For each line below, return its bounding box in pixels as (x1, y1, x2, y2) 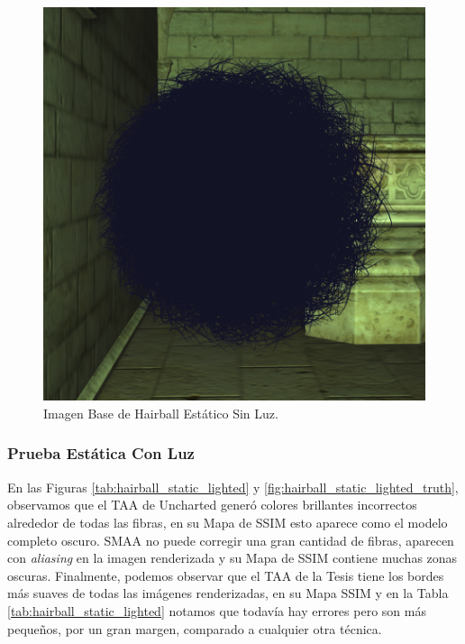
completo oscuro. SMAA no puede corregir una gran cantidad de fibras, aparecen (7, 530, 454, 549)
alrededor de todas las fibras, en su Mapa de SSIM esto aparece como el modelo (7, 512, 448, 531)
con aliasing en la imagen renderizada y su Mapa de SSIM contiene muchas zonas (7, 548, 458, 567)
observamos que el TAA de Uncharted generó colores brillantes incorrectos (7, 495, 417, 514)
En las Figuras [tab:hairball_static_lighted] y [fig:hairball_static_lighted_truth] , (7, 477, 459, 496)
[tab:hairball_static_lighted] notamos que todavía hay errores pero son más (7, 601, 426, 620)
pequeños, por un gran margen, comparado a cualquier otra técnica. (7, 619, 382, 638)
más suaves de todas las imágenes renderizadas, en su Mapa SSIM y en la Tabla (7, 584, 449, 603)
